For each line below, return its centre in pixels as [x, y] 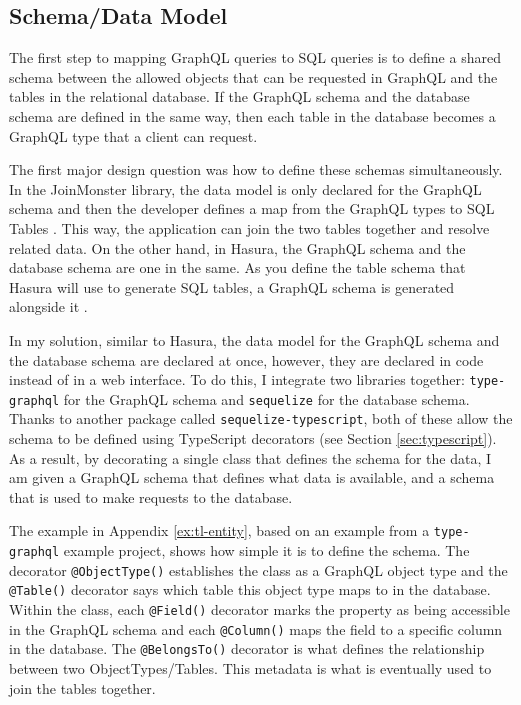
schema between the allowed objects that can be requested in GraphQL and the [253, 76]
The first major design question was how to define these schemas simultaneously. [256, 169]
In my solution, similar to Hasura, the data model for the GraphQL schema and [254, 339]
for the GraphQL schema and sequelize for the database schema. [266, 398]
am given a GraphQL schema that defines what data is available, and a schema [252, 477]
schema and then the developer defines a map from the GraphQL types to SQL [252, 208]
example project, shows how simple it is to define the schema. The [266, 550]
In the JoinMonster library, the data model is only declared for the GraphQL [245, 188]
